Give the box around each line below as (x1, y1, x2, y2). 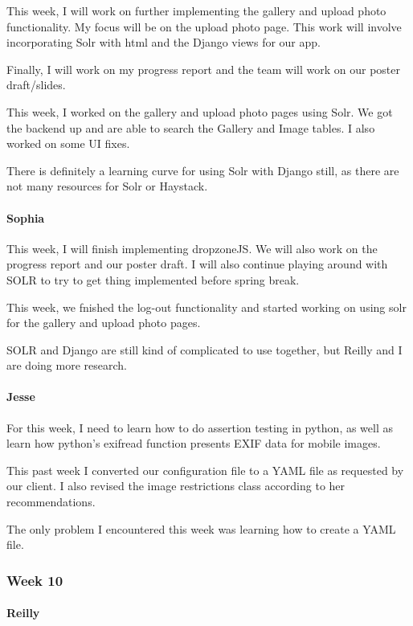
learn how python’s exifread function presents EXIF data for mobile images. (6, 435, 381, 452)
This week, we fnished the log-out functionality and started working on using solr (6, 298, 407, 315)
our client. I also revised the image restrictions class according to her (6, 477, 346, 494)
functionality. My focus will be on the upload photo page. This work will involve (6, 18, 402, 35)
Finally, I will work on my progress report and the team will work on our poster (6, 60, 400, 77)
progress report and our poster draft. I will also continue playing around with (6, 256, 388, 272)
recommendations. (6, 493, 96, 510)
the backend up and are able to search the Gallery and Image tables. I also (6, 119, 375, 136)
